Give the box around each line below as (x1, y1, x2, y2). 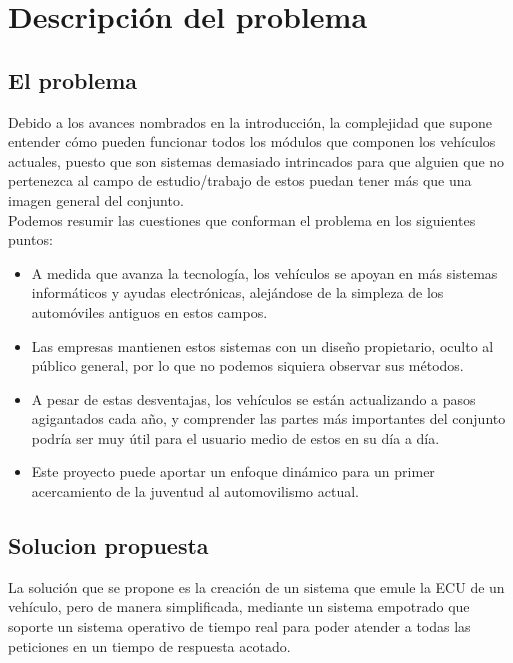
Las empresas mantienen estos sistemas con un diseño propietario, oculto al (31, 335, 494, 356)
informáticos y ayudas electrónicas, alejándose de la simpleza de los (31, 282, 444, 303)
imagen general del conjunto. (8, 189, 184, 210)
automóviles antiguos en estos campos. (31, 301, 268, 322)
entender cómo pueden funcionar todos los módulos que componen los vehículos (8, 131, 496, 152)
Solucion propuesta (8, 530, 209, 561)
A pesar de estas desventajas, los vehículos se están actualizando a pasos (31, 388, 476, 409)
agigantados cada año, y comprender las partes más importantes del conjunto (31, 408, 506, 429)
